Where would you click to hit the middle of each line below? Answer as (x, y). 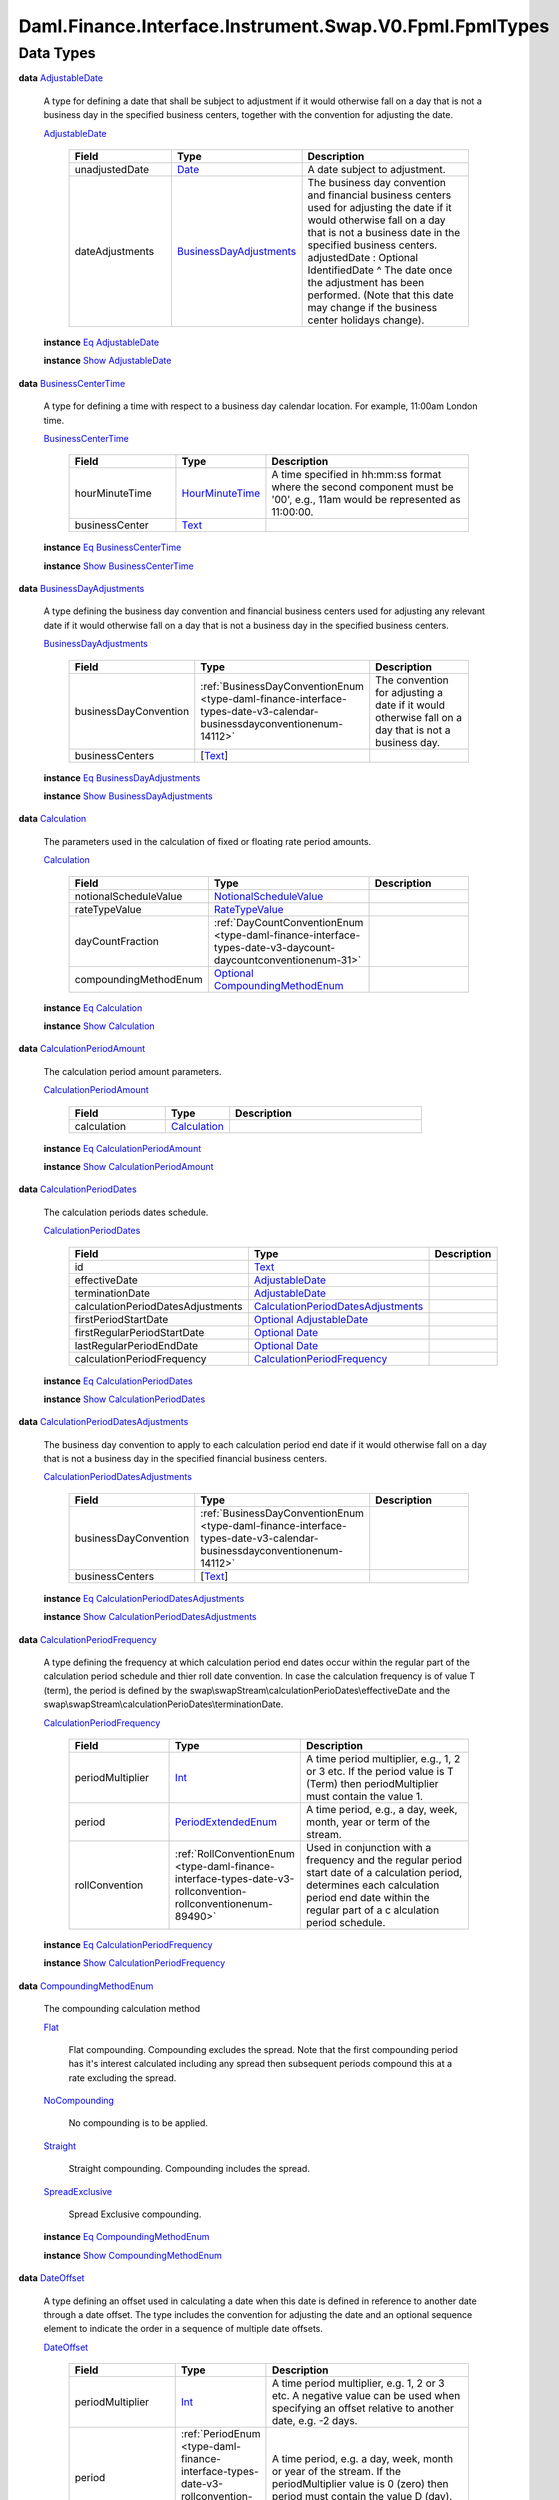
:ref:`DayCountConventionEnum (288, 922)
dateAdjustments (114, 251)
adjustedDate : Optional (363, 257)
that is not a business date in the (384, 232)
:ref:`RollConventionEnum (235, 1853)
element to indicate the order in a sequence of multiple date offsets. (183, 2329)
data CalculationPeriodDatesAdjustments (103, 1422)
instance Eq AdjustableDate (101, 342)
